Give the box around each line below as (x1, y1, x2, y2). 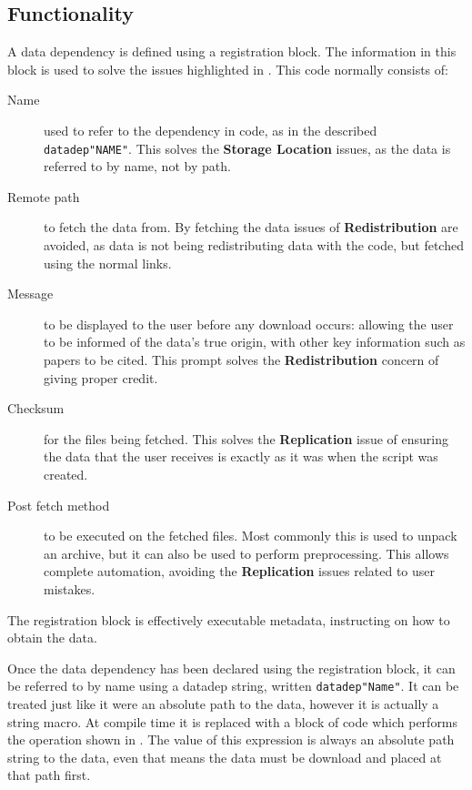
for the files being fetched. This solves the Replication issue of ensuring (44, 429, 449, 448)
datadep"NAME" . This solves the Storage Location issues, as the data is (44, 138, 451, 157)
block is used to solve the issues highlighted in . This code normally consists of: (7, 59, 448, 78)
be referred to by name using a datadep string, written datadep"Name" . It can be (7, 676, 459, 695)
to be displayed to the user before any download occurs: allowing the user (44, 314, 454, 333)
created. (44, 464, 88, 483)
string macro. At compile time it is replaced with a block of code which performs (7, 712, 458, 731)
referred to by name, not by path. (44, 157, 231, 176)
